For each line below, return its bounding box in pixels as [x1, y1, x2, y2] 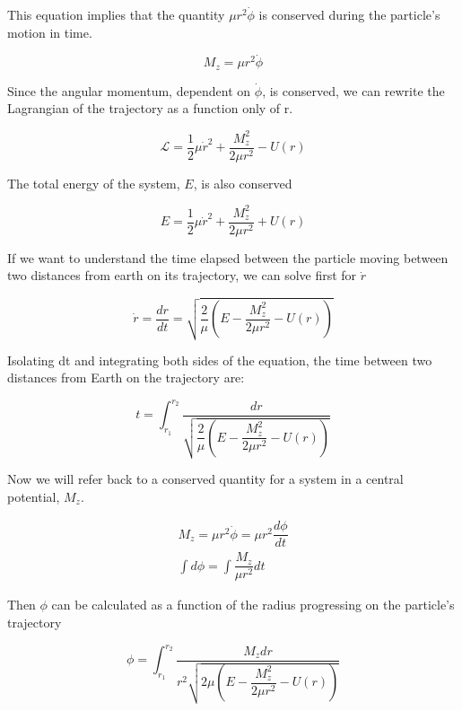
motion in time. [7, 22, 92, 41]
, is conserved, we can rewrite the [262, 81, 445, 100]
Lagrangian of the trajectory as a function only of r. [7, 99, 293, 118]
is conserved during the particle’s [258, 5, 440, 23]
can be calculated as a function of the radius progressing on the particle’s [51, 595, 455, 614]
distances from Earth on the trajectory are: [7, 368, 245, 387]
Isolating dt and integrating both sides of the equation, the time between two [7, 350, 432, 369]
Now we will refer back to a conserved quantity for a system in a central [7, 470, 404, 488]
